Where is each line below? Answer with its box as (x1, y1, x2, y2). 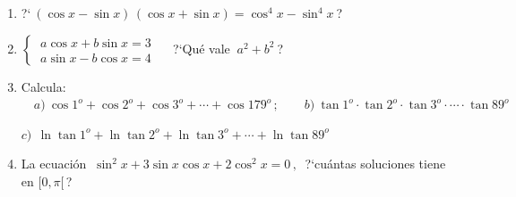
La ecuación (21, 154, 87, 173)
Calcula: (21, 77, 66, 95)
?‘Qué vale (173, 38, 230, 57)
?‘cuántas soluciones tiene (305, 154, 446, 173)
